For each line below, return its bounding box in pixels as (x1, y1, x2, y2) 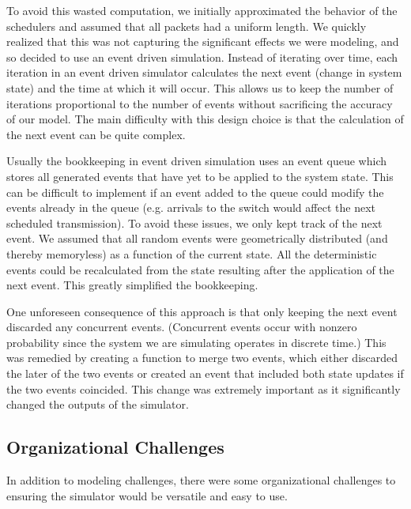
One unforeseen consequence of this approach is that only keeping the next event (6, 303, 398, 319)
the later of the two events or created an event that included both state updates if (6, 365, 404, 382)
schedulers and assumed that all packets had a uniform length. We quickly (6, 17, 367, 34)
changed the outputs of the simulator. (6, 396, 189, 413)
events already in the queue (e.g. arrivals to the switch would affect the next (6, 199, 375, 216)
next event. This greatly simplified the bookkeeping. (6, 277, 258, 293)
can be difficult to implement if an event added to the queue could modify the (6, 183, 384, 200)
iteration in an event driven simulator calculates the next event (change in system (6, 64, 402, 81)
